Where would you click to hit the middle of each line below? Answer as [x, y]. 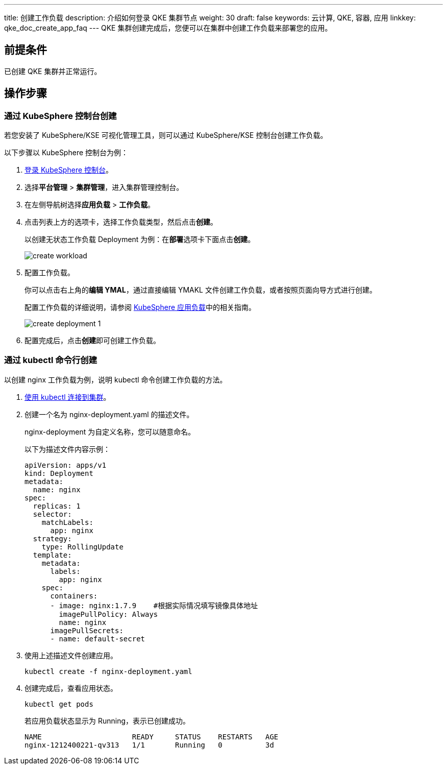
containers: [74, 596]
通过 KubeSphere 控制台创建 [60, 116]
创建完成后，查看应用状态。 [71, 688]
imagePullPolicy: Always [108, 614]
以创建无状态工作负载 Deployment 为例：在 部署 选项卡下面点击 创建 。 [140, 239]
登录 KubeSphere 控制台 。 [69, 170]
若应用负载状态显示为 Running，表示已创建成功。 [107, 720]
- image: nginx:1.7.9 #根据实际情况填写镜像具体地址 [154, 605]
